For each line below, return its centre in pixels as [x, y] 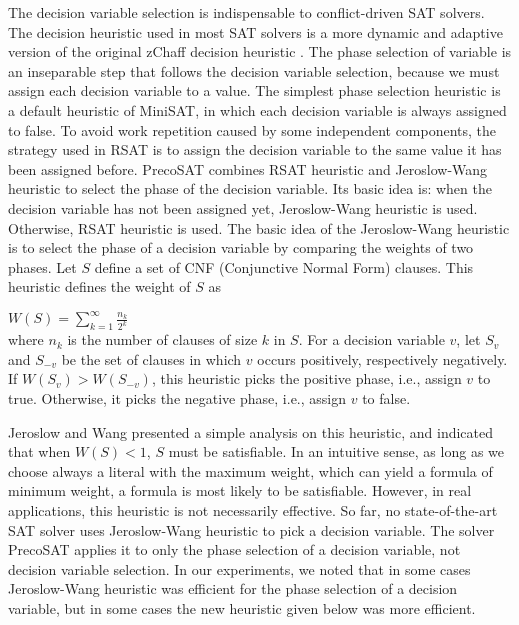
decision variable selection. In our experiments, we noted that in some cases [239, 568]
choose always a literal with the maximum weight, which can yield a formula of [250, 470]
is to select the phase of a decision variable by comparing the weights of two [241, 247]
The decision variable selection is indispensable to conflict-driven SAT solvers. [246, 12]
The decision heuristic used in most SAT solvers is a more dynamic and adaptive [255, 31]
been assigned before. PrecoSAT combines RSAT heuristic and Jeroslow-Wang [248, 168]
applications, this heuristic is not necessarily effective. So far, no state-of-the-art [253, 510]
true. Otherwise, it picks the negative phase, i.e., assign [177, 398]
